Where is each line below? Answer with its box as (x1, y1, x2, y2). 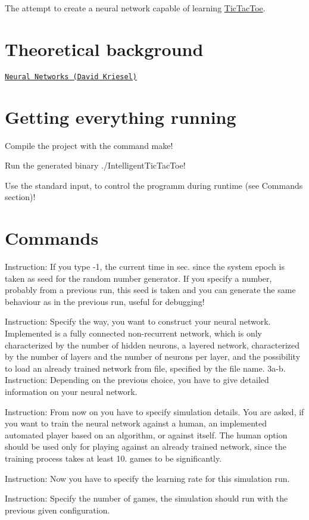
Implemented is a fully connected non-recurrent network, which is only (5, 326, 262, 339)
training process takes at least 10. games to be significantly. (5, 452, 222, 464)
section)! (5, 191, 36, 203)
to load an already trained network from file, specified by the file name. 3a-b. (5, 362, 286, 374)
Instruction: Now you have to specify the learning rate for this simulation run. (5, 472, 290, 484)
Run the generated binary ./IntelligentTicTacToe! (5, 159, 186, 172)
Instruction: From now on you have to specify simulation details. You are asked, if (5, 405, 304, 418)
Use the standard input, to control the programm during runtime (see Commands (5, 179, 303, 191)
